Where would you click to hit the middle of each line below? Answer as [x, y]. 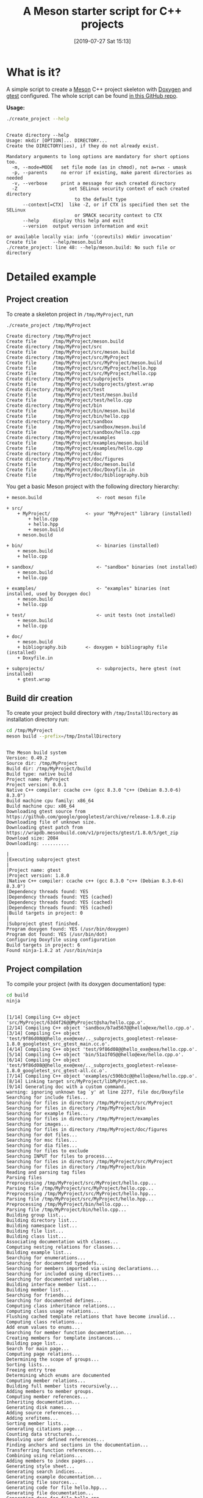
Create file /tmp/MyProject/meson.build [65, 342]
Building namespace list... [42, 1226]
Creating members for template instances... [64, 1338]
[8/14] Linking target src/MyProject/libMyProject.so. [77, 1081]
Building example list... [39, 1252]
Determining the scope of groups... [53, 1359]
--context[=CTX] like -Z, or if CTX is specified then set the [106, 205]
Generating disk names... [39, 1407]
